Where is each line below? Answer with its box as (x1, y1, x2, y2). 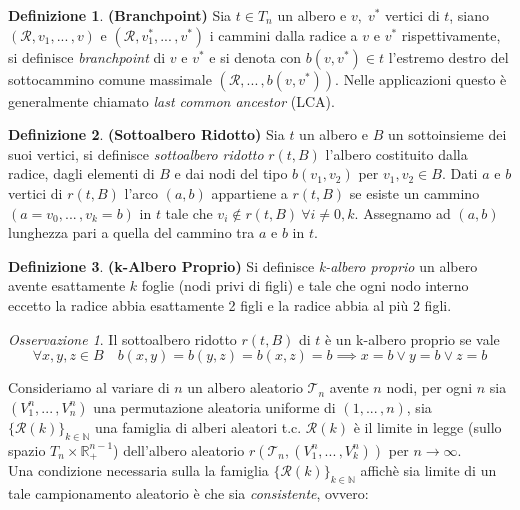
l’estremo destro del (388, 46, 509, 67)
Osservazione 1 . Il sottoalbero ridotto (8, 328, 237, 349)
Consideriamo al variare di (8, 377, 170, 398)
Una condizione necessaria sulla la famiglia (8, 459, 269, 480)
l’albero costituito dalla (325, 143, 468, 164)
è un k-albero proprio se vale (324, 328, 500, 349)
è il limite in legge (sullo (353, 416, 502, 437)
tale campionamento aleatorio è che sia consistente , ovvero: (8, 482, 369, 503)
